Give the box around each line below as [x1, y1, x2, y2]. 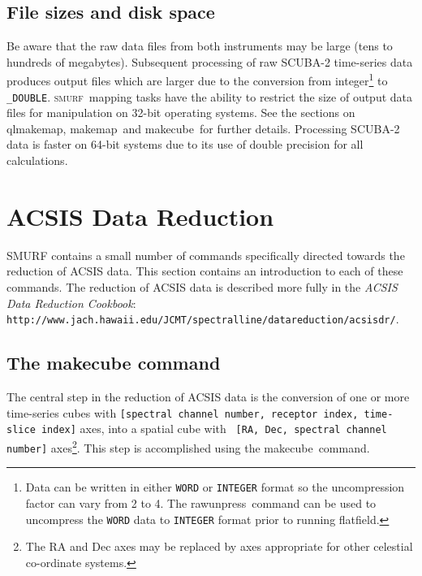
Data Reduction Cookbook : [6, 294, 136, 311]
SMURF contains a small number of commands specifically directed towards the [6, 246, 405, 263]
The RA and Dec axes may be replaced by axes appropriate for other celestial [25, 538, 413, 555]
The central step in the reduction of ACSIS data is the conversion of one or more [6, 388, 410, 405]
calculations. [6, 152, 68, 169]
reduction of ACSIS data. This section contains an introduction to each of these [6, 262, 403, 279]
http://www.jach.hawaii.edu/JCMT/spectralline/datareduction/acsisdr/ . [6, 310, 399, 327]
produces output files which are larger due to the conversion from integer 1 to [6, 70, 388, 89]
